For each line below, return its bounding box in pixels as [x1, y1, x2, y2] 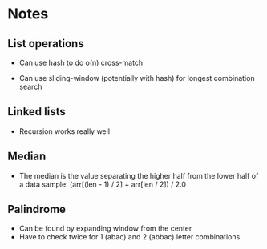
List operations [7, 37, 85, 50]
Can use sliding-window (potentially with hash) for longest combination [18, 74, 255, 82]
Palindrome [7, 203, 66, 216]
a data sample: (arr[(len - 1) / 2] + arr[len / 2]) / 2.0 [18, 179, 186, 189]
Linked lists [7, 105, 66, 118]
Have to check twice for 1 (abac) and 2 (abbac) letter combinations [18, 232, 241, 242]
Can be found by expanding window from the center [18, 223, 192, 233]
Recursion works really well [18, 126, 110, 136]
